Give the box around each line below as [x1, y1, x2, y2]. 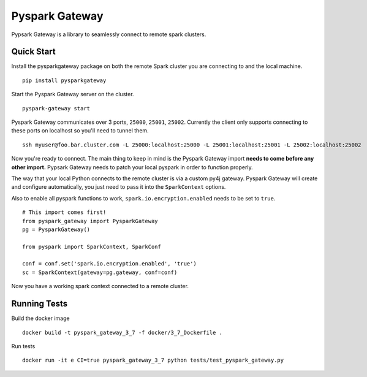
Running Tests [11, 299, 67, 309]
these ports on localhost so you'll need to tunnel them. [11, 127, 149, 134]
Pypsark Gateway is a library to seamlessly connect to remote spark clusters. [11, 31, 206, 38]
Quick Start [11, 47, 56, 57]
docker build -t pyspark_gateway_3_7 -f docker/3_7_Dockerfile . [22, 329, 223, 336]
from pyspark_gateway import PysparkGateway [22, 218, 159, 224]
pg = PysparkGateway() [22, 226, 91, 233]
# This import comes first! [22, 209, 107, 216]
